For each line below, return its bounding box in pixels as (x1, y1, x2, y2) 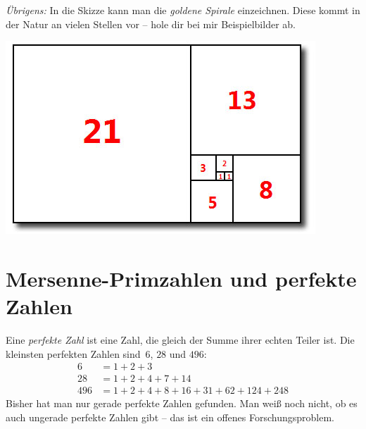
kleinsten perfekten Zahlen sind (6, 346, 141, 361)
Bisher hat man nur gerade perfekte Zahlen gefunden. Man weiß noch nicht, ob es (6, 396, 358, 411)
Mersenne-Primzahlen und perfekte (6, 263, 357, 292)
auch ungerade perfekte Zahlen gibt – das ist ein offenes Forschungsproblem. (6, 409, 335, 424)
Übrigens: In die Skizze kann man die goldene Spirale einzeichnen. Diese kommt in (6, 3, 360, 17)
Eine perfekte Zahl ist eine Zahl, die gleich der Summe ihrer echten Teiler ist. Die (6, 332, 355, 347)
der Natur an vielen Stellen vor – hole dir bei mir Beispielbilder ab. (6, 16, 296, 31)
